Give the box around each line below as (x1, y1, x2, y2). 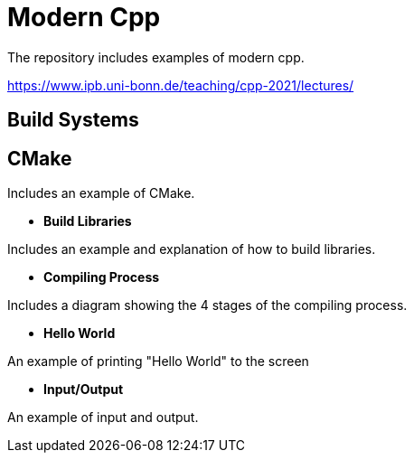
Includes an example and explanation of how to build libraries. (7, 241, 376, 258)
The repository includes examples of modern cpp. (7, 49, 305, 65)
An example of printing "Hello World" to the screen (7, 353, 309, 370)
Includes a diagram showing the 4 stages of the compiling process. (7, 297, 408, 314)
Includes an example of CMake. (7, 185, 195, 202)
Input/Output (43, 381, 124, 398)
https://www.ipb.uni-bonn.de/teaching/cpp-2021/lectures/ (7, 77, 354, 93)
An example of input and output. (7, 409, 199, 426)
